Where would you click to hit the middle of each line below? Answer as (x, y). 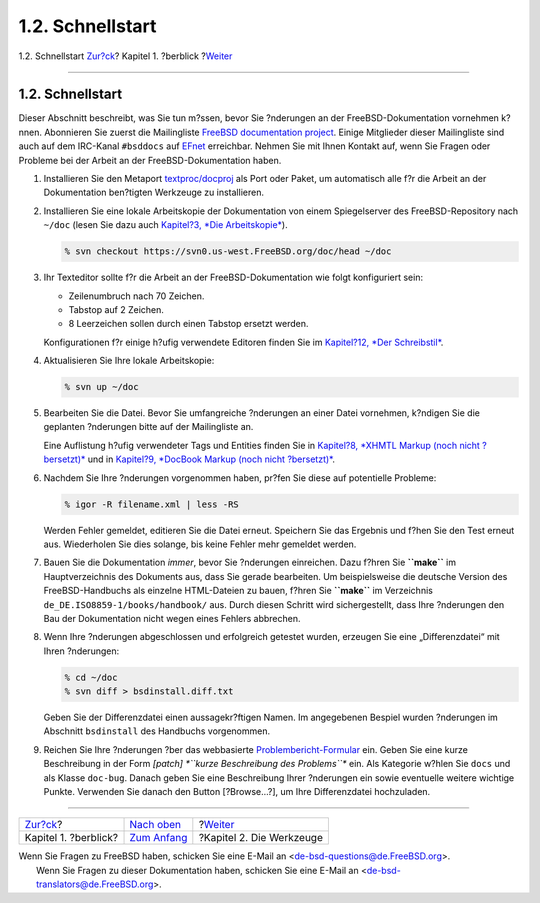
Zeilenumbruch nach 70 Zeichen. (136, 296)
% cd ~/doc (91, 677)
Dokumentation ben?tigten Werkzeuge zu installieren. (154, 192)
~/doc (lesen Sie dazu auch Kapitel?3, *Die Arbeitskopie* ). (166, 225)
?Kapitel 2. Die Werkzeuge (261, 838)
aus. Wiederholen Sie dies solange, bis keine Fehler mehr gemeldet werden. (200, 544)
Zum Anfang (158, 838)
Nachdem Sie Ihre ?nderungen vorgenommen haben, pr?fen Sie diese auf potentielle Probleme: (240, 477)
